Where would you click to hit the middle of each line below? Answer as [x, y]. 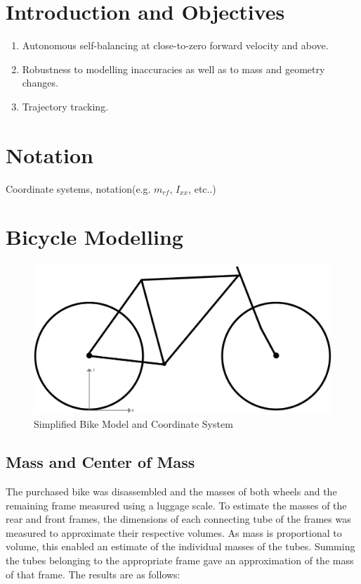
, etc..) [202, 188]
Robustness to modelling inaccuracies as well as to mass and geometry [173, 69]
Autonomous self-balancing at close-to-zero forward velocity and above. [175, 45]
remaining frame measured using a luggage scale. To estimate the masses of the [176, 505]
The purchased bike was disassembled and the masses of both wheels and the [171, 491]
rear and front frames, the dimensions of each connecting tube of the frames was [178, 519]
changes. [40, 83]
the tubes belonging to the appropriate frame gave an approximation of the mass [180, 560]
